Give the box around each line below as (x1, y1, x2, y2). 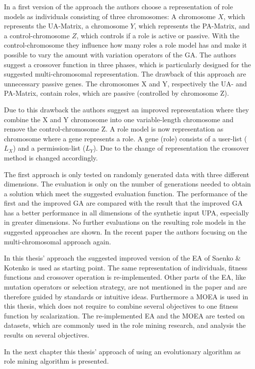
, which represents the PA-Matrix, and (134, 21, 250, 31)
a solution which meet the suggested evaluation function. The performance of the (4, 188, 248, 198)
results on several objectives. (4, 330, 89, 340)
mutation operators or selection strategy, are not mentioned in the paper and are (4, 282, 247, 292)
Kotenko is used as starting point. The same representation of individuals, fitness (4, 262, 248, 272)
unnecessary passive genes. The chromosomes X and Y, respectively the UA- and (4, 78, 247, 88)
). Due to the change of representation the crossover (93, 143, 249, 153)
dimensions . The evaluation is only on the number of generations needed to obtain (4, 179, 251, 189)
